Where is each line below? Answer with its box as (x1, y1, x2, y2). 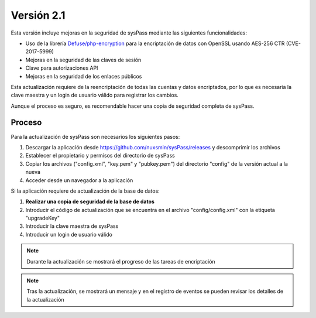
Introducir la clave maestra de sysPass (25, 223, 119, 230)
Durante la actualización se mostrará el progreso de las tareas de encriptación (26, 258, 216, 265)
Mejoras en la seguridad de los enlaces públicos (25, 73, 142, 80)
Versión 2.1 (11, 9, 66, 22)
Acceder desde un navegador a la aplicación (25, 176, 133, 184)
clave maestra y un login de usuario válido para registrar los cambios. (11, 91, 178, 99)
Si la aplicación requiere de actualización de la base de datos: (11, 187, 160, 194)
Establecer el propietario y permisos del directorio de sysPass (25, 152, 175, 159)
